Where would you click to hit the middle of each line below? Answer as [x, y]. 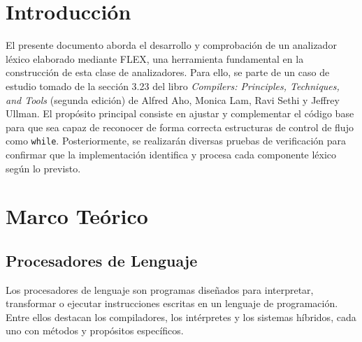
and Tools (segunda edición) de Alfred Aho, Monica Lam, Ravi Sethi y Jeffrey [173, 99]
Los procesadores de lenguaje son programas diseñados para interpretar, [160, 289]
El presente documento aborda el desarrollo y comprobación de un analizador [171, 45]
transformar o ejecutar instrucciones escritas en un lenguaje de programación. [172, 303]
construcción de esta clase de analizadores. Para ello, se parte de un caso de [168, 72]
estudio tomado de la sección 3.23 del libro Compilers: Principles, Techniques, [173, 85]
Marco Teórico [77, 216]
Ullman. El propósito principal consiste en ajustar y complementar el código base [180, 113]
